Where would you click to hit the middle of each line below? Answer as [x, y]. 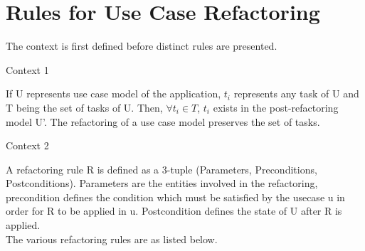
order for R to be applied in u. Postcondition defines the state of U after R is [174, 211]
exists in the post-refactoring [276, 107]
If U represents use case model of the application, [113, 94]
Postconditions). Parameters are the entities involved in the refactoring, [162, 183]
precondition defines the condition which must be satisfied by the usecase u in [175, 197]
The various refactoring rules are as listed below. [112, 239]
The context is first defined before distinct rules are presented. [142, 46]
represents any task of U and [296, 94]
